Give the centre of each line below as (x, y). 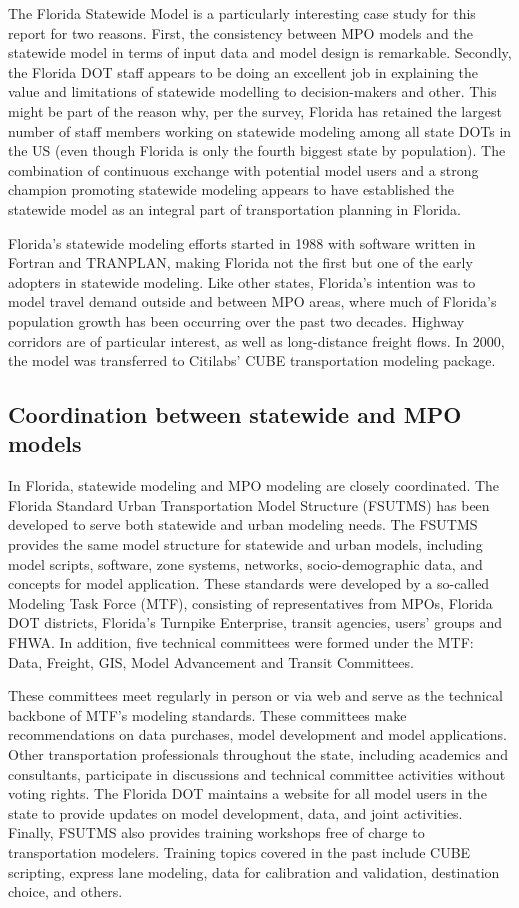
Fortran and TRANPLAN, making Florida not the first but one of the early (240, 262)
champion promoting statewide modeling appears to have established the (231, 189)
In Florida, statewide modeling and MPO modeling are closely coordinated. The (254, 485)
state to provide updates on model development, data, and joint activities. (235, 812)
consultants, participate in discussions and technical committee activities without (257, 773)
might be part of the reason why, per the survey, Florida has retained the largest (255, 110)
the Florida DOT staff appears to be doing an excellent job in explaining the (243, 71)
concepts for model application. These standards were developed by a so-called (249, 583)
